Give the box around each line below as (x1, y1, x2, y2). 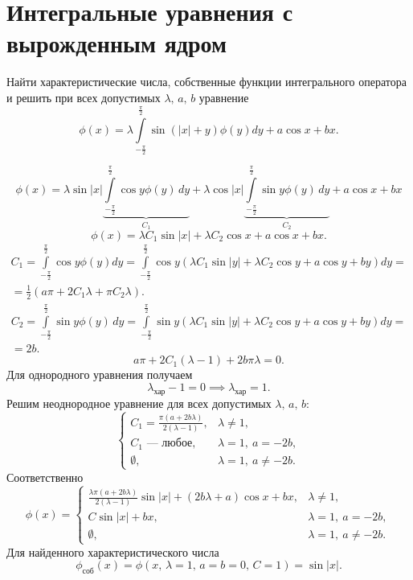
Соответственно (6, 468, 84, 485)
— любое (146, 438, 193, 450)
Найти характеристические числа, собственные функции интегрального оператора (6, 73, 407, 90)
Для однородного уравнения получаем (6, 366, 193, 383)
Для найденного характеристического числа (6, 543, 219, 560)
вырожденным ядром (6, 27, 227, 60)
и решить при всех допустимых (6, 88, 161, 105)
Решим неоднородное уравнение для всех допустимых (6, 394, 272, 411)
